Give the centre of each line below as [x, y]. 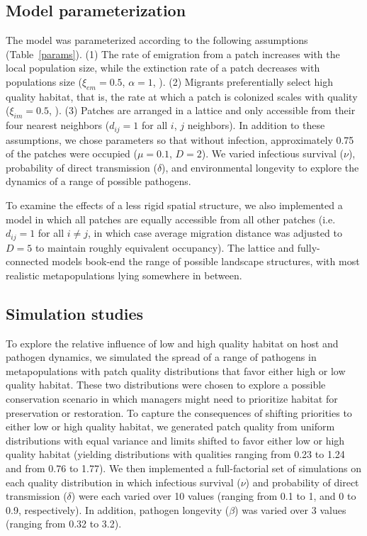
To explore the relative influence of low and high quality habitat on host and [172, 343]
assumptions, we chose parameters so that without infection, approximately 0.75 [180, 139]
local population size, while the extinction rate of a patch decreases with [163, 68]
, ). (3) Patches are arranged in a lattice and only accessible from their [202, 110]
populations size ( [44, 81]
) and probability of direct [302, 482]
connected [27, 261]
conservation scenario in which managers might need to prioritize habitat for [172, 398]
